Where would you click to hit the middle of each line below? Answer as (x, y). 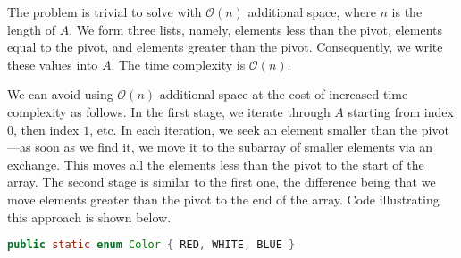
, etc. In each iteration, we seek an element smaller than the (254, 129)
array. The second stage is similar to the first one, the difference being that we (222, 182)
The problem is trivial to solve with (105, 12)
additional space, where (312, 12)
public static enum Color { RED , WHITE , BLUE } (151, 245)
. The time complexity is (178, 64)
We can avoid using (60, 94)
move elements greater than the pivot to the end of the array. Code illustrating (223, 199)
